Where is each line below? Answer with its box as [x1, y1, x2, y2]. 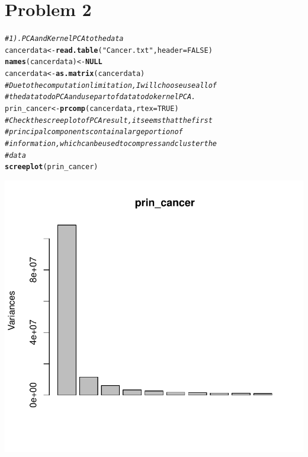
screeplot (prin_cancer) [5, 163, 98, 172]
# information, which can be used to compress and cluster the [5, 139, 217, 148]
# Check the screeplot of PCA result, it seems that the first [5, 116, 213, 125]
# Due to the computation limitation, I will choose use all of [5, 81, 217, 90]
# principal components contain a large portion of [5, 128, 183, 137]
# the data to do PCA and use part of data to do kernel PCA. [5, 93, 196, 101]
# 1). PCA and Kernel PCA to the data [5, 34, 124, 43]
